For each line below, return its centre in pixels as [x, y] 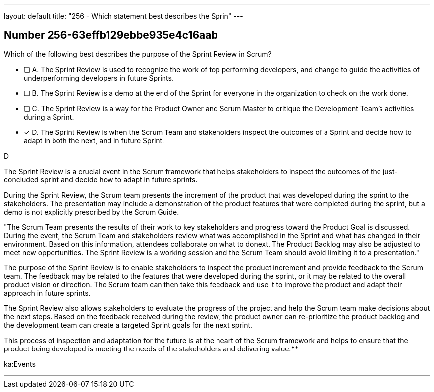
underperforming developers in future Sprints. [99, 78]
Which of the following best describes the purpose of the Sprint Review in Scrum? [138, 54]
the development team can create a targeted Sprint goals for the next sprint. [128, 325]
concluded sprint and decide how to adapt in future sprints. [101, 179]
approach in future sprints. [47, 293]
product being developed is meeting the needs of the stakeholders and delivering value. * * [151, 348]
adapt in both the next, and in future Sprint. [94, 140]
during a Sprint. [49, 117]
